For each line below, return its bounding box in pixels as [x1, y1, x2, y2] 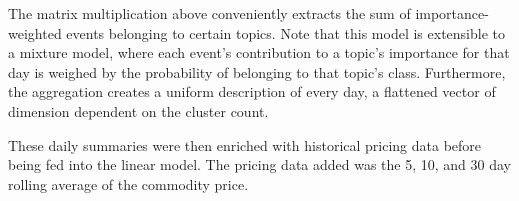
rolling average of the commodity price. [8, 173, 249, 194]
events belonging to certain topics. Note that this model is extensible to [66, 22, 505, 43]
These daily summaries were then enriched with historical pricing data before [8, 134, 482, 155]
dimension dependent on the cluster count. [8, 100, 269, 121]
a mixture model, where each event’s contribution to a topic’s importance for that [8, 42, 510, 63]
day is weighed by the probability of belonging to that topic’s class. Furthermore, [8, 61, 506, 82]
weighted [8, 22, 62, 43]
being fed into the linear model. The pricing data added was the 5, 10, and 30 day [8, 154, 512, 175]
